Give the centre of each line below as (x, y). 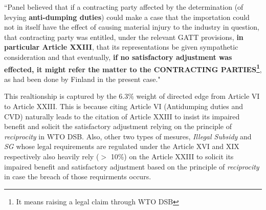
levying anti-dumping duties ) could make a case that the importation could (127, 17)
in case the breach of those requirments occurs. (78, 176)
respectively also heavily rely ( (52, 156)
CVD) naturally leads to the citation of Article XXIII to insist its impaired (122, 116)
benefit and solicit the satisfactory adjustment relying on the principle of (118, 126)
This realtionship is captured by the (60, 96)
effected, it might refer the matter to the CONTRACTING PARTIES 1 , (133, 68)
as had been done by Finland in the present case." (82, 79)
